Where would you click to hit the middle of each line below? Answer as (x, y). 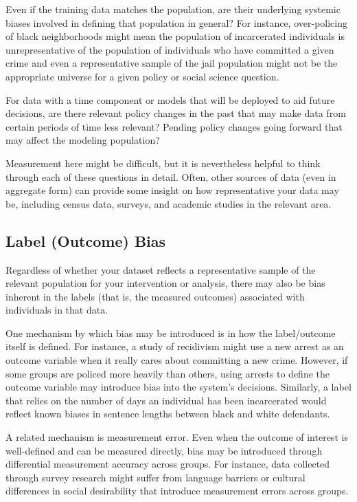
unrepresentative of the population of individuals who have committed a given (170, 49)
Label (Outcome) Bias (86, 240)
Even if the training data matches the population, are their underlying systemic (173, 9)
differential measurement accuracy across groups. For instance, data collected (168, 464)
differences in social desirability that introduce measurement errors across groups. (177, 491)
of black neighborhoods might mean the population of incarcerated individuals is (175, 36)
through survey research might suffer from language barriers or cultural (156, 477)
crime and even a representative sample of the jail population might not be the (172, 63)
